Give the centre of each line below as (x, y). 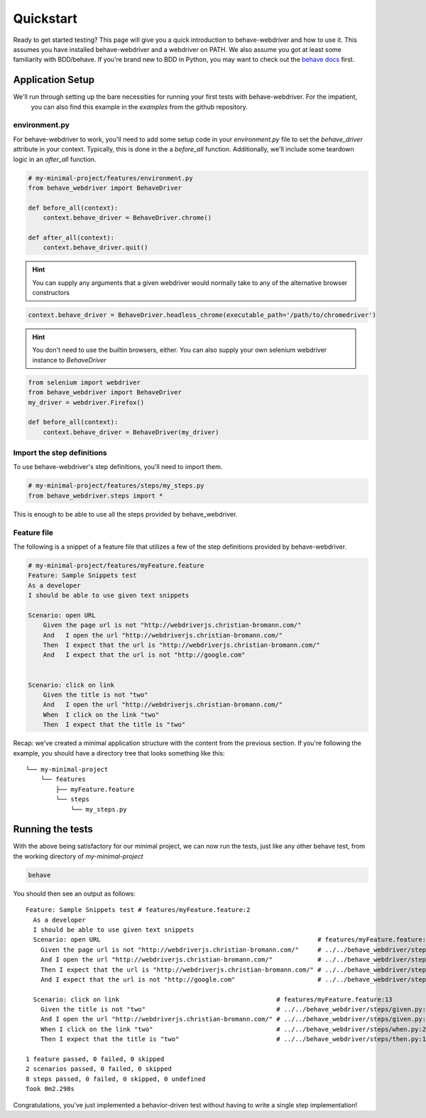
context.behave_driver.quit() (95, 248)
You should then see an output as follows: (75, 893)
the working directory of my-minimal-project (78, 856)
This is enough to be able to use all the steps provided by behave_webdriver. (125, 514)
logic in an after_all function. (55, 159)
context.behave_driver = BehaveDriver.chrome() (127, 218)
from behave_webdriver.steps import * (95, 495)
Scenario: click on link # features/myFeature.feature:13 (213, 999)
